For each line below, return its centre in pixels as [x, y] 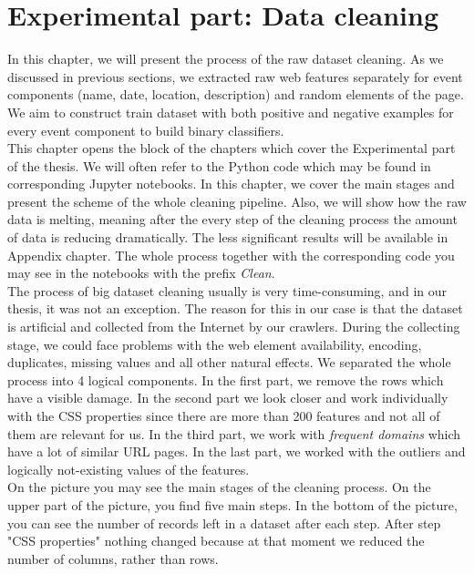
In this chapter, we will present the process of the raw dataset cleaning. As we [226, 59]
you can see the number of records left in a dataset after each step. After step [224, 523]
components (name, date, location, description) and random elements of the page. [236, 94]
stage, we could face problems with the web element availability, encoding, [215, 344]
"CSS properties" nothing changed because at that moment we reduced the [216, 541]
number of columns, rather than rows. [113, 558]
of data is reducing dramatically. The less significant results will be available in [228, 237]
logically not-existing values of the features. [129, 469]
